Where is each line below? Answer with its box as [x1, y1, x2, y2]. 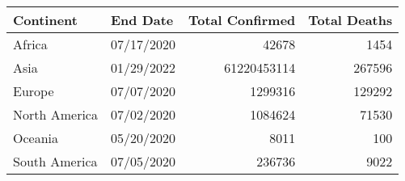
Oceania [13, 128, 59, 147]
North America [13, 105, 98, 124]
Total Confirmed [188, 11, 296, 29]
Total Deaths [308, 11, 393, 29]
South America [13, 152, 98, 170]
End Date [110, 11, 174, 29]
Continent [13, 11, 78, 29]
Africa [13, 35, 48, 53]
